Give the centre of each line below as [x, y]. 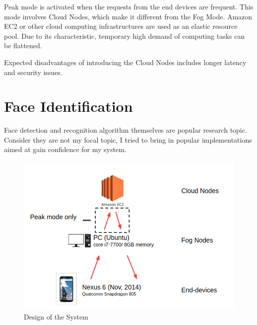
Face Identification [68, 106]
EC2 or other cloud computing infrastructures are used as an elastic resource [121, 26]
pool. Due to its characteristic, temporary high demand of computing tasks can [125, 36]
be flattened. [23, 45]
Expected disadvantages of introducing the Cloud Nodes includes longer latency [125, 62]
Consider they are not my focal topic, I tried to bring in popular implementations [128, 139]
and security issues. [33, 72]
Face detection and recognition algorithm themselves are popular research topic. [126, 130]
